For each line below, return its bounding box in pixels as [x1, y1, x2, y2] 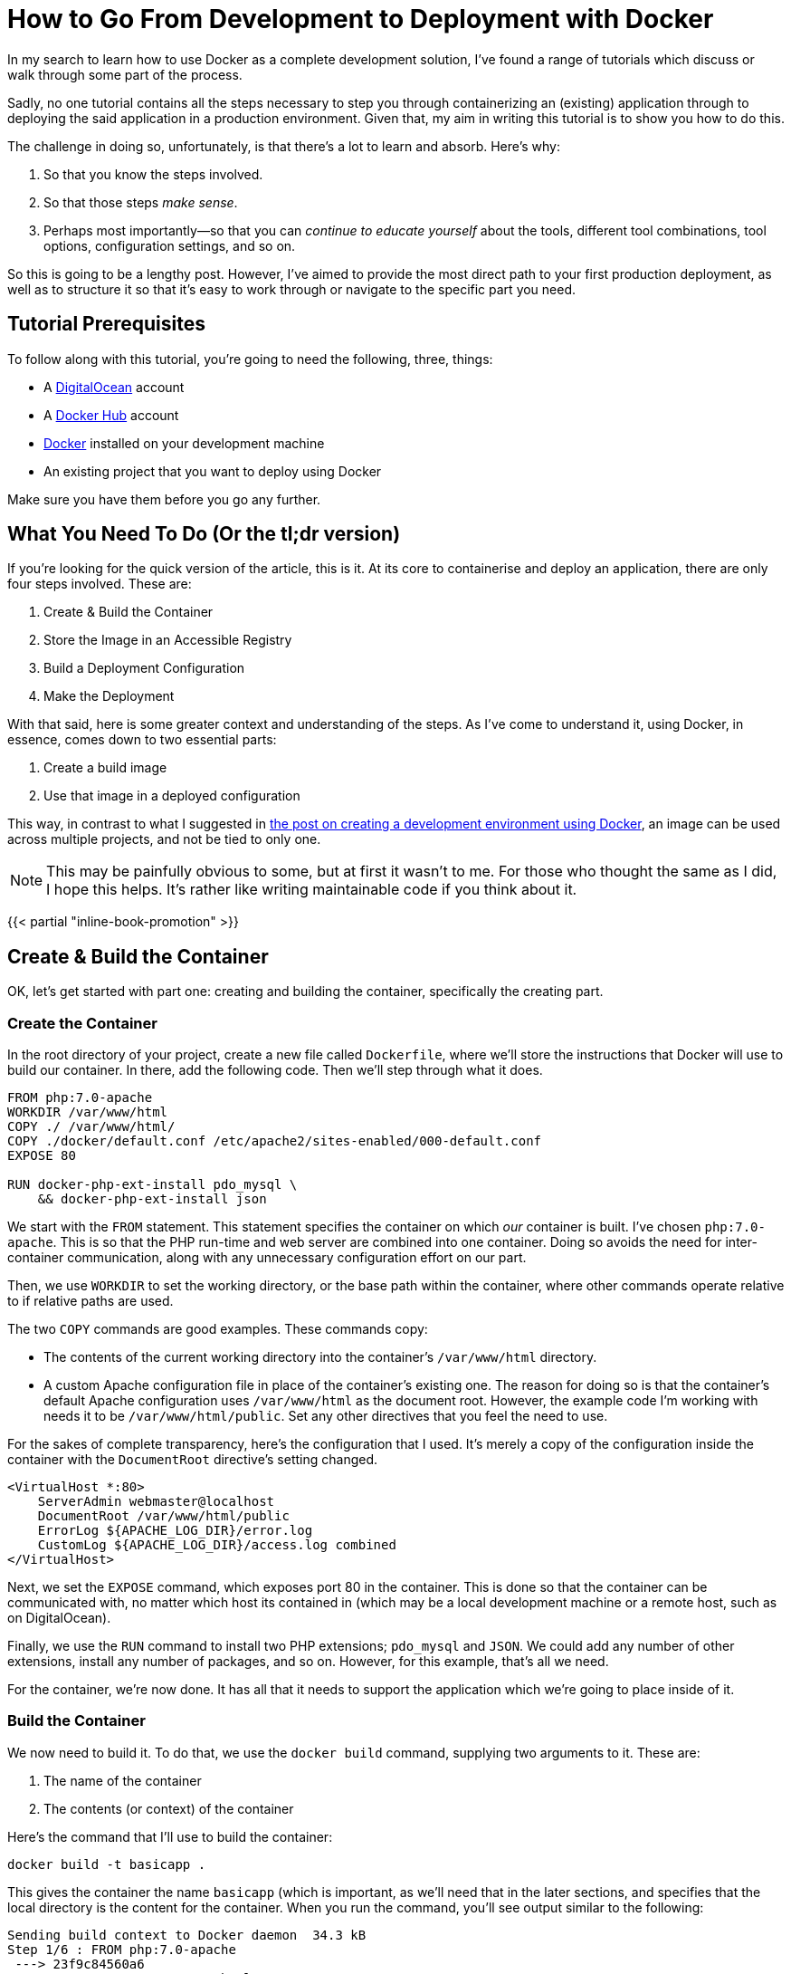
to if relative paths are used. [7, 1293, 174, 1309]
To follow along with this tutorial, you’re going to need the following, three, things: [7, 350, 493, 367]
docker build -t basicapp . [7, 1856, 206, 1872]
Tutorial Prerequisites [7, 312, 206, 336]
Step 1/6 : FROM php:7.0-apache [7, 1941, 236, 1957]
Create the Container [7, 1013, 157, 1032]
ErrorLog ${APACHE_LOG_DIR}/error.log [37, 1523, 313, 1538]
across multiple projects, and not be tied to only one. [7, 831, 321, 848]
